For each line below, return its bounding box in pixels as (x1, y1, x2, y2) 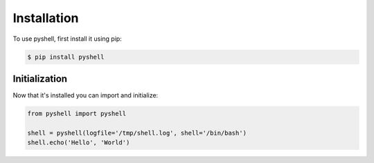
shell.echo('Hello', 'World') (27, 139, 130, 146)
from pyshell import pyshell (27, 110, 127, 117)
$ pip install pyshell (27, 52, 105, 61)
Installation (12, 10, 79, 26)
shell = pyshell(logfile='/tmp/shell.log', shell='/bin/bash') (27, 128, 247, 137)
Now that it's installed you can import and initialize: (12, 91, 159, 99)
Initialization (12, 73, 68, 84)
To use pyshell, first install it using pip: (12, 35, 123, 43)
